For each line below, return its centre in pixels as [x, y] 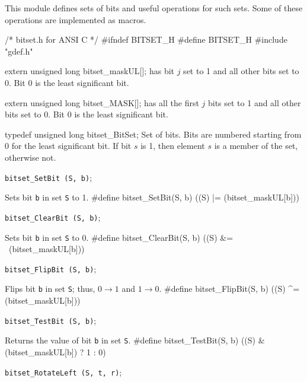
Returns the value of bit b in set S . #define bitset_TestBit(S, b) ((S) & [135, 340]
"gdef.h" [19, 51]
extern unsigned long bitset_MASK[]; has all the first [102, 102]
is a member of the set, [256, 146]
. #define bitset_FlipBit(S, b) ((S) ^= [229, 289]
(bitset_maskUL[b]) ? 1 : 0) [55, 351]
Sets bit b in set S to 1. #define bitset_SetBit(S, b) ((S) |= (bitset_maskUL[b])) [152, 197]
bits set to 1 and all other [254, 102]
